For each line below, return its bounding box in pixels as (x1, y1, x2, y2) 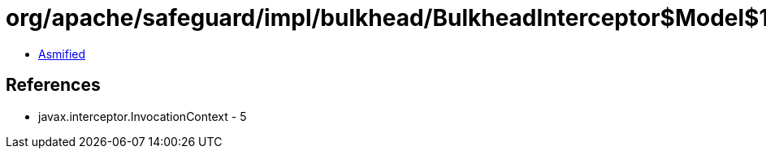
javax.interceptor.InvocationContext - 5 (38, 109, 247, 123)
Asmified (38, 46, 86, 61)
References (6, 75, 101, 96)
